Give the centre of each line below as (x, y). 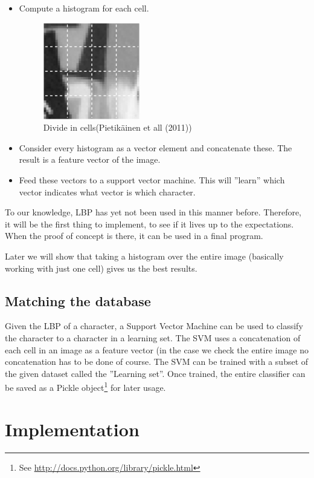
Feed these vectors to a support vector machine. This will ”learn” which (152, 179)
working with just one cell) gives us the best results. (101, 268)
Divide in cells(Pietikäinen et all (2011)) (117, 127)
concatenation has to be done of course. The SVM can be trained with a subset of (157, 362)
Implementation (72, 429)
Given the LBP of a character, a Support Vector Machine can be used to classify (154, 326)
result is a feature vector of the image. (90, 159)
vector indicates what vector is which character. (107, 192)
